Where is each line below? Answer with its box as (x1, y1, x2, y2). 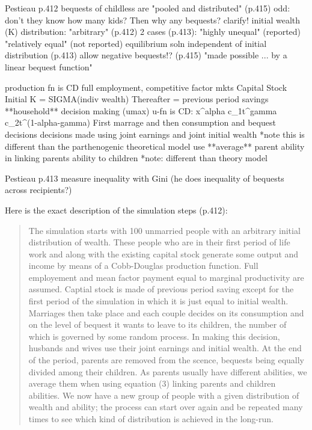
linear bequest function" (5, 60, 93, 73)
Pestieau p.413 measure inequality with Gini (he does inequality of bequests (5, 171, 284, 184)
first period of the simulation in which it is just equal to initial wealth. (28, 295, 289, 307)
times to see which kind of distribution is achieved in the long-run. (28, 413, 274, 425)
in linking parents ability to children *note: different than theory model (5, 152, 268, 164)
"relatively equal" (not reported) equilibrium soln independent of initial (5, 37, 267, 49)
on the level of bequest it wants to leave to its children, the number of (28, 318, 287, 331)
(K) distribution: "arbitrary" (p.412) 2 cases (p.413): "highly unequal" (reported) (5, 25, 301, 38)
